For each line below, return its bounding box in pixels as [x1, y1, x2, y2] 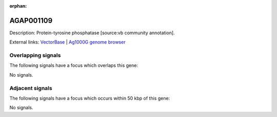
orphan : [9, 3, 27, 9]
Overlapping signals [9, 52, 61, 59]
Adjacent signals [9, 84, 52, 91]
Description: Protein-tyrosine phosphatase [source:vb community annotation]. [9, 30, 175, 36]
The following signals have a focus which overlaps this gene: [9, 62, 138, 68]
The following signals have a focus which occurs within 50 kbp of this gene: [9, 95, 170, 101]
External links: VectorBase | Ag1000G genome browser [9, 39, 126, 45]
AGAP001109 [9, 16, 53, 25]
